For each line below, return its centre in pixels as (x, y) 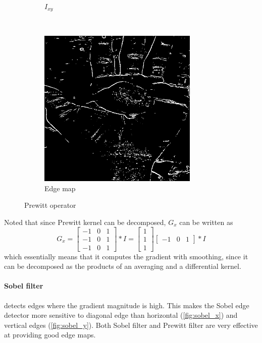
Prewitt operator (50, 205)
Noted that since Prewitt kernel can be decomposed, (85, 222)
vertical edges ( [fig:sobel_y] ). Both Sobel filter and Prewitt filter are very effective (131, 325)
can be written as (206, 222)
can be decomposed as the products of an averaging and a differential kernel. (123, 266)
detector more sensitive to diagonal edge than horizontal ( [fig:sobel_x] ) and (121, 315)
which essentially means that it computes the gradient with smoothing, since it (126, 256)
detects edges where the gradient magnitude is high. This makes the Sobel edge (127, 305)
